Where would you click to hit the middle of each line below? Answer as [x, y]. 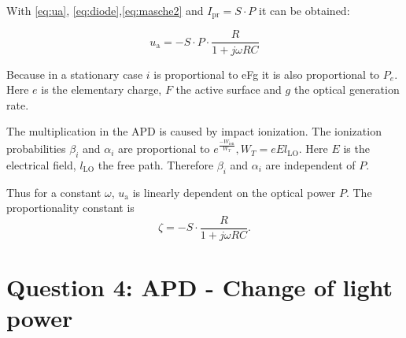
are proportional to [164, 149]
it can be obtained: [304, 10]
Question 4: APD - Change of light [200, 287]
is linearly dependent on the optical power [234, 192]
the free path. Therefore [156, 164]
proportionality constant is [70, 208]
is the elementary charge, [101, 89]
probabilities [36, 149]
